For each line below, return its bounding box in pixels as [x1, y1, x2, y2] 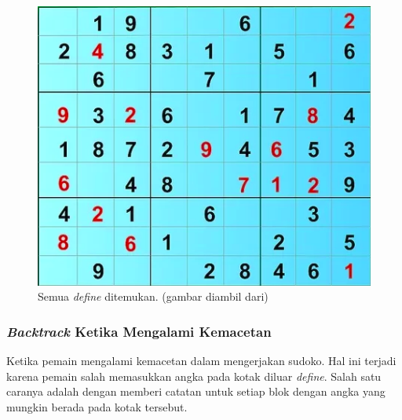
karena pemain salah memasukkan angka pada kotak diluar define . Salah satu [6, 367, 382, 384]
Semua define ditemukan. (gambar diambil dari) [38, 288, 269, 305]
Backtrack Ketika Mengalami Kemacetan [6, 321, 272, 341]
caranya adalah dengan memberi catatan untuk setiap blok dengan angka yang [6, 383, 386, 400]
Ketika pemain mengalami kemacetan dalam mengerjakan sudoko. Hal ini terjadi [6, 352, 397, 369]
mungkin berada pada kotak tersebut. [6, 398, 188, 415]
